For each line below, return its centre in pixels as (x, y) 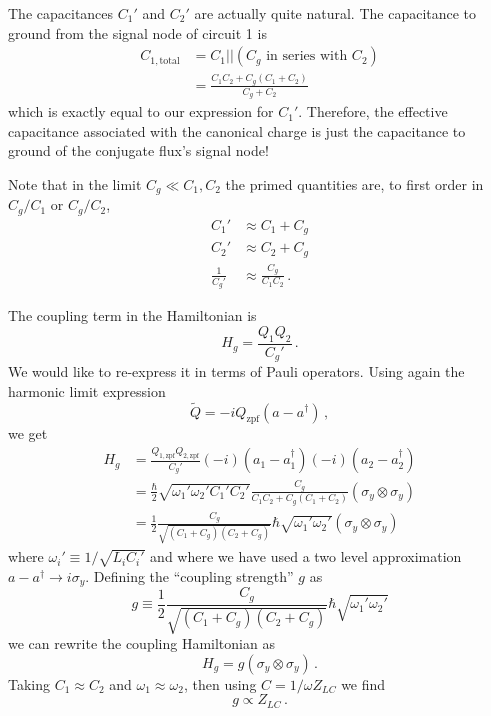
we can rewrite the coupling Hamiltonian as (141, 643)
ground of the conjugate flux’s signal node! (138, 150)
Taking (29, 683)
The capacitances (61, 13)
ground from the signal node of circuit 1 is (137, 32)
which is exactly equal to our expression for (141, 111)
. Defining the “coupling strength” (189, 575)
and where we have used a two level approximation (306, 556)
